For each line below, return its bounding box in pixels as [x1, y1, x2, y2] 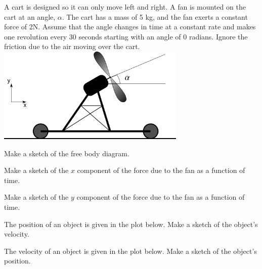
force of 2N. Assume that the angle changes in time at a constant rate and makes [4, 21, 256, 32]
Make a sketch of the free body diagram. [4, 148, 129, 158]
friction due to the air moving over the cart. [4, 41, 140, 52]
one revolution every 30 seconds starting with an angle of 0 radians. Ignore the [4, 31, 248, 41]
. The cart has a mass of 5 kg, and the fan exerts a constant [62, 11, 248, 22]
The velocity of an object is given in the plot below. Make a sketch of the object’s [4, 245, 257, 256]
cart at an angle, [4, 11, 56, 22]
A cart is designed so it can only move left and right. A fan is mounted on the [4, 2, 246, 12]
